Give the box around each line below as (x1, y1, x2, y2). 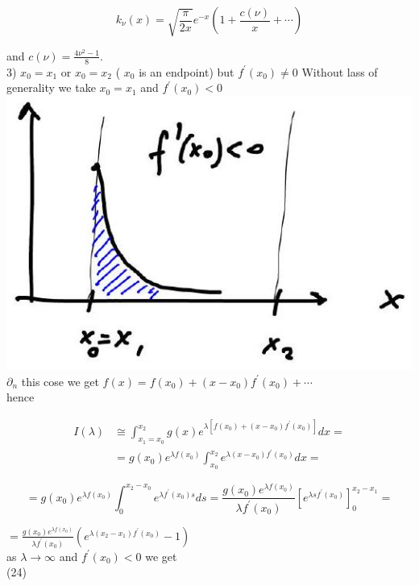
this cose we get (21, 372, 99, 389)
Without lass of (301, 63, 378, 80)
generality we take (6, 79, 96, 96)
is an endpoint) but (139, 63, 234, 80)
